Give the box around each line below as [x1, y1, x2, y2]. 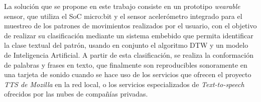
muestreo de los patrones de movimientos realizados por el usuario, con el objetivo [4, 20, 257, 31]
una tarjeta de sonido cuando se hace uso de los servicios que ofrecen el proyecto [4, 69, 251, 80]
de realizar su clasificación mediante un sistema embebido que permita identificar [4, 30, 253, 40]
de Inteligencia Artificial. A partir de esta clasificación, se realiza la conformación [4, 49, 254, 60]
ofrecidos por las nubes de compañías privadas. [4, 89, 148, 99]
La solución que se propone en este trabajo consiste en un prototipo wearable [4, 1, 240, 11]
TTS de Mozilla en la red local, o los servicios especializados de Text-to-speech [4, 79, 244, 89]
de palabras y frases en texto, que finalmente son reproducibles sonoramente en [4, 59, 247, 70]
